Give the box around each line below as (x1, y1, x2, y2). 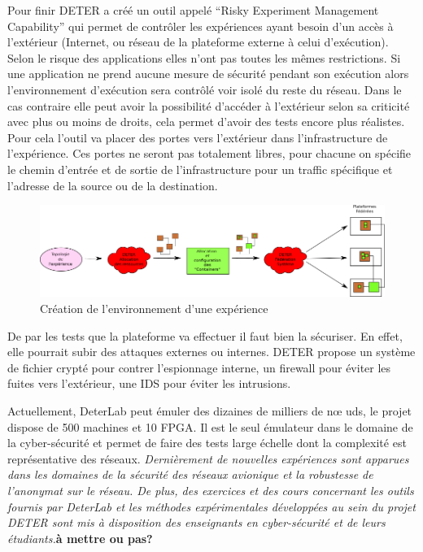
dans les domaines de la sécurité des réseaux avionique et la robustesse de (7, 466, 373, 483)
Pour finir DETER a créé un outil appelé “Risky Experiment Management (7, 2, 379, 18)
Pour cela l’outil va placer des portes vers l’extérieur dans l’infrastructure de (7, 128, 388, 146)
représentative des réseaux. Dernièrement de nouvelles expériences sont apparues (7, 450, 409, 467)
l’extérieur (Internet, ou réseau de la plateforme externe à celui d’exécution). (7, 33, 389, 50)
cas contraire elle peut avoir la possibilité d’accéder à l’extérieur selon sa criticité (7, 97, 410, 114)
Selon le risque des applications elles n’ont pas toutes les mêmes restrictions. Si (7, 49, 401, 66)
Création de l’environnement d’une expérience (40, 300, 268, 317)
